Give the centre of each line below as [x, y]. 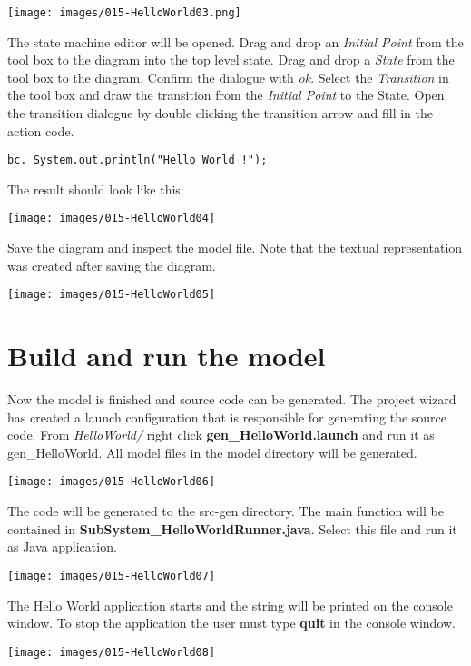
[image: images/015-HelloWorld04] [112, 219]
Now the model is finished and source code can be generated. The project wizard [232, 399]
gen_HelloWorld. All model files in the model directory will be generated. [212, 452]
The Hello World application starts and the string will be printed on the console [230, 605]
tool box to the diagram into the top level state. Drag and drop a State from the [231, 60]
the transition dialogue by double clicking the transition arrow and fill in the [220, 113]
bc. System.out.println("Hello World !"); [137, 160]
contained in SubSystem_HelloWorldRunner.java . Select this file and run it [232, 528]
